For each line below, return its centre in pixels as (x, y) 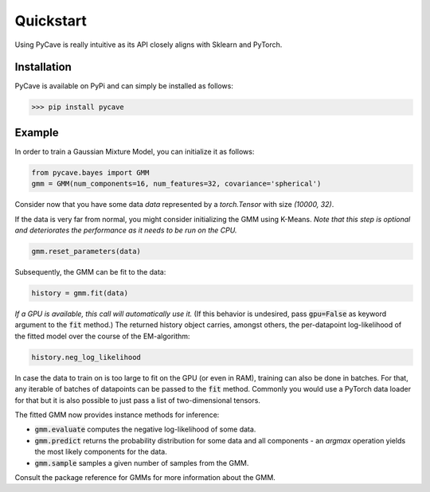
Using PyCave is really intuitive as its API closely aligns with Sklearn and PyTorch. (149, 45)
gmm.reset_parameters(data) (86, 252)
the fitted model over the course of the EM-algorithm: (102, 336)
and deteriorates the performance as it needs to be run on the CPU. (126, 230)
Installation (43, 67)
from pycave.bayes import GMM (90, 172)
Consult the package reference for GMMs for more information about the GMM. (145, 477)
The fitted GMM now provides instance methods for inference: (117, 415)
